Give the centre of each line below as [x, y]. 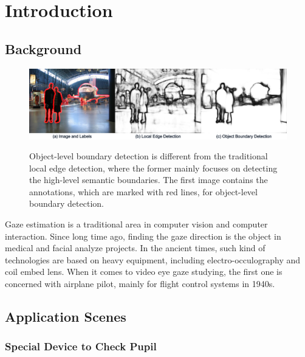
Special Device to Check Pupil [81, 346]
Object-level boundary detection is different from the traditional [149, 156]
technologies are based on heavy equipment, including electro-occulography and [153, 259]
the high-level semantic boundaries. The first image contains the [149, 180]
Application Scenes [66, 317]
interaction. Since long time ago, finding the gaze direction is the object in [143, 236]
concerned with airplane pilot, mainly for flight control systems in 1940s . [140, 284]
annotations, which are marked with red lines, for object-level [143, 191]
